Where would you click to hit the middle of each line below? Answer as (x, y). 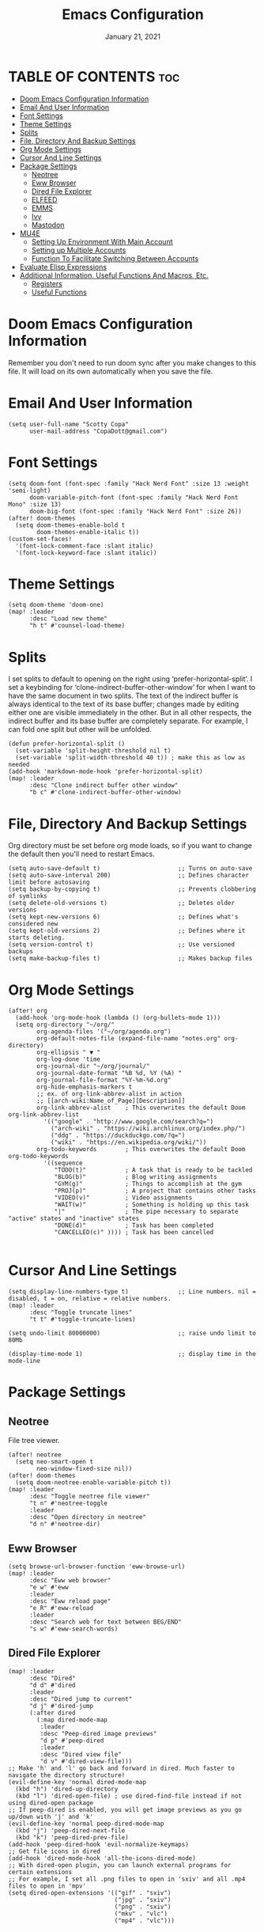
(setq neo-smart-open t (54, 1462)
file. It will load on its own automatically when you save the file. (111, 371)
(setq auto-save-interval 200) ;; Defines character (128, 876)
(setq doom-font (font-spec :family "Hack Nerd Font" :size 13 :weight (128, 483)
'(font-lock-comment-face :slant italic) (85, 546)
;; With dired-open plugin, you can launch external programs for (120, 1865)
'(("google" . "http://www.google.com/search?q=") (128, 1122)
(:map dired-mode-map (72, 1720)
